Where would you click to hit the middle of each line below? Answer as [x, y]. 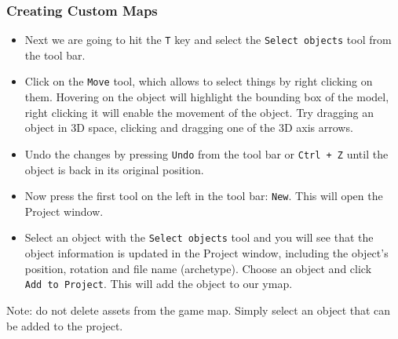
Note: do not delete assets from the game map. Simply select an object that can [199, 310]
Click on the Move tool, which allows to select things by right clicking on [199, 81]
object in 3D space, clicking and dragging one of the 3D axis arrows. [189, 128]
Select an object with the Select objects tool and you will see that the [199, 237]
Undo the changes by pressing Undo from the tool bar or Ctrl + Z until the [206, 153]
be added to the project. [65, 325]
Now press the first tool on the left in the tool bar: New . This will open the [204, 196]
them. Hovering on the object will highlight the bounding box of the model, [207, 97]
